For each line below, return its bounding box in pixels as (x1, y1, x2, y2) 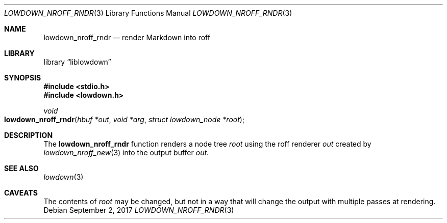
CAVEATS (4, 188, 38, 197)
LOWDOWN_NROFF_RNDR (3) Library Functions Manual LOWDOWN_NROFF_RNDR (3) (4, 9, 292, 17)
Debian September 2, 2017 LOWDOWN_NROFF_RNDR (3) (43, 206, 234, 214)
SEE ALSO (4, 164, 39, 173)
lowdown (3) (43, 173, 84, 181)
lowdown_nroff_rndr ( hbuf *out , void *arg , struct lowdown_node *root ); (4, 115, 245, 124)
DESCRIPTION (4, 131, 53, 140)
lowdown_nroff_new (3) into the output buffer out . (43, 148, 209, 157)
